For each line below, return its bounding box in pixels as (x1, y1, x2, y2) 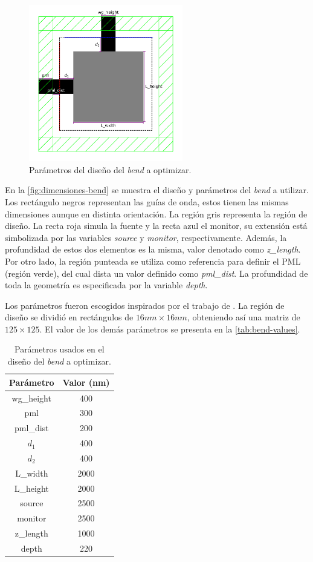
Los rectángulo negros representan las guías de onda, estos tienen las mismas (5, 195, 289, 208)
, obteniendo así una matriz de (187, 311, 300, 323)
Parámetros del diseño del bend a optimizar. (29, 163, 192, 176)
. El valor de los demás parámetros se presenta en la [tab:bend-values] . (39, 322, 300, 335)
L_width (15, 466, 48, 479)
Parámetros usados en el (14, 343, 105, 355)
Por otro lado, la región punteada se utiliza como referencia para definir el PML (5, 254, 301, 267)
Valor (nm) (62, 375, 110, 388)
